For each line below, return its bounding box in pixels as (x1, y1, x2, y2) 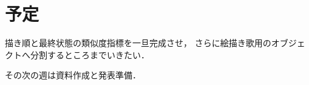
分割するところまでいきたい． (30, 48, 149, 61)
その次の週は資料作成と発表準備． (5, 69, 141, 81)
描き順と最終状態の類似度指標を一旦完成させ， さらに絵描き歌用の (5, 36, 271, 49)
